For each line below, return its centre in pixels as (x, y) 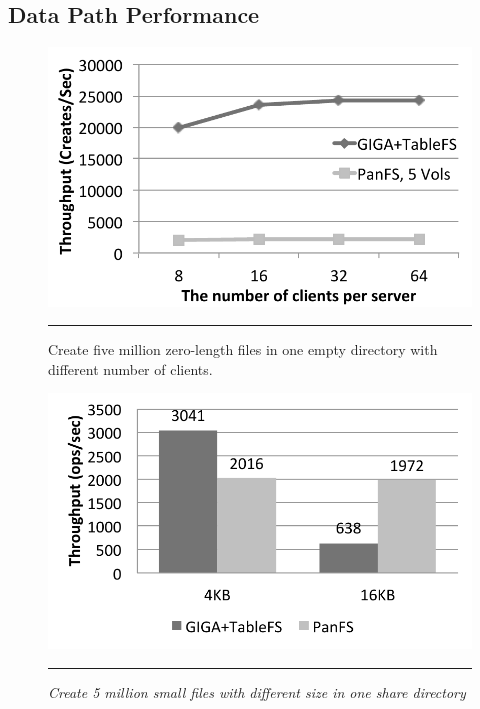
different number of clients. (130, 368)
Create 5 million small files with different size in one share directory (257, 692)
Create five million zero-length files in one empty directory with (243, 349)
